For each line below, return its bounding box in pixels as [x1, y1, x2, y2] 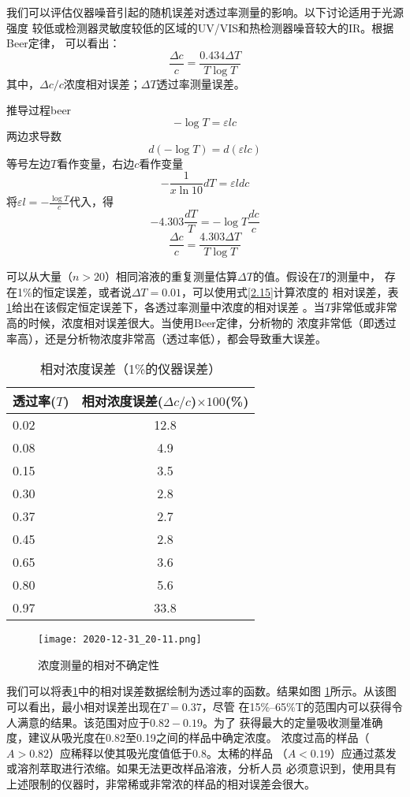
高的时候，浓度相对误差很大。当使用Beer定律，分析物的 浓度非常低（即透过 [6, 315, 397, 331]
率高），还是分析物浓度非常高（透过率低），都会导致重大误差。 [6, 330, 326, 346]
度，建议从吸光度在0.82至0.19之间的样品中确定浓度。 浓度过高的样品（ [6, 729, 370, 746]
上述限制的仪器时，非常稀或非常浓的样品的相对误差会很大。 [6, 776, 315, 792]
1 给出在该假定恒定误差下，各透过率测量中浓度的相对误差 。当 [6, 299, 325, 315]
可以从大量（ [6, 268, 73, 285]
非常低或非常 [330, 299, 397, 315]
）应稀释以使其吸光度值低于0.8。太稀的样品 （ [49, 744, 288, 761]
